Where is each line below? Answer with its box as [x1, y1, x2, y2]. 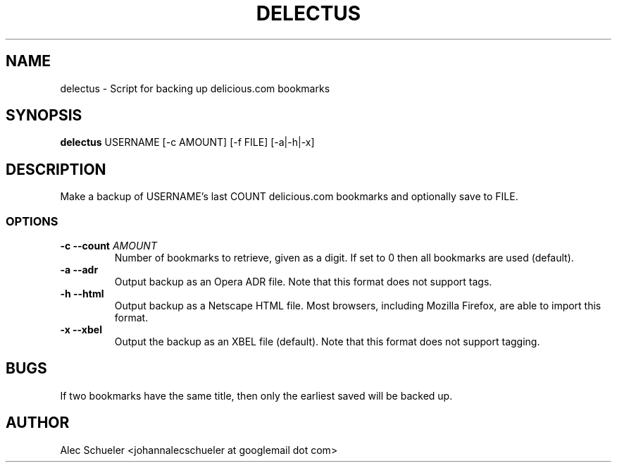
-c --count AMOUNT [60, 240, 157, 252]
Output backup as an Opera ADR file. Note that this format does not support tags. [114, 276, 492, 288]
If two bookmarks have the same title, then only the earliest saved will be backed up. [60, 389, 453, 402]
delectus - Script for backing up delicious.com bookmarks [60, 82, 330, 94]
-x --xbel [60, 324, 102, 336]
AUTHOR [6, 414, 70, 432]
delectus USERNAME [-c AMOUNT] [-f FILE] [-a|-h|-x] [60, 136, 315, 149]
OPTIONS [6, 214, 58, 228]
